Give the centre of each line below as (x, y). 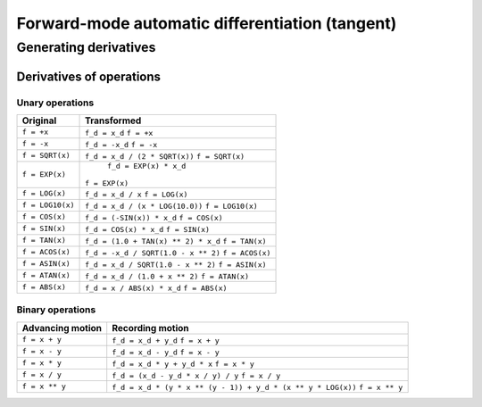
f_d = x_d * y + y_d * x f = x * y (183, 364)
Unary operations (55, 103)
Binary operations (56, 310)
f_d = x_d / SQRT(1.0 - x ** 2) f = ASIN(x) (176, 265)
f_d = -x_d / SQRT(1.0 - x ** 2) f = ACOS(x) (178, 253)
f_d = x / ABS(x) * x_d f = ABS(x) (156, 288)
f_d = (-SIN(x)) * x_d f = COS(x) (154, 217)
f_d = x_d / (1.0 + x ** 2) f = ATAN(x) (167, 276)
